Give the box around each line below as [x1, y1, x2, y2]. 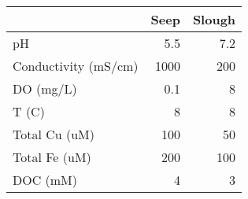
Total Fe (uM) [13, 148, 91, 166]
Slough [192, 10, 236, 28]
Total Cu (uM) [13, 125, 95, 143]
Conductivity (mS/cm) [13, 57, 139, 75]
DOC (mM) [13, 171, 78, 189]
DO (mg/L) [13, 79, 77, 98]
